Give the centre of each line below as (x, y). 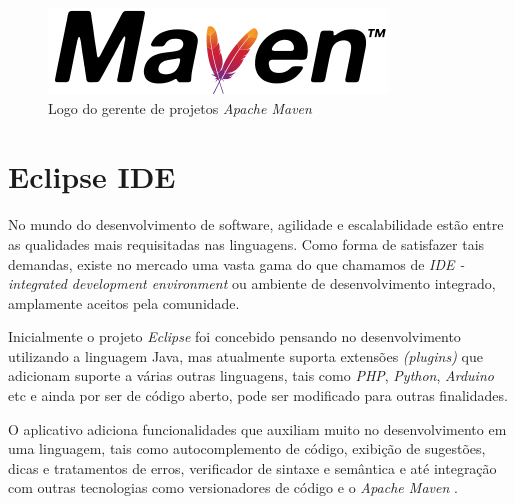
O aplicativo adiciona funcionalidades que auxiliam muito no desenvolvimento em (257, 428)
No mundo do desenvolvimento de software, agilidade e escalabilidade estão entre (256, 224)
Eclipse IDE (92, 176)
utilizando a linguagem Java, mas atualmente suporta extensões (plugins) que (245, 355)
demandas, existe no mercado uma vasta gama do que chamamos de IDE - (236, 263)
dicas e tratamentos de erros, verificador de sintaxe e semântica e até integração (252, 467)
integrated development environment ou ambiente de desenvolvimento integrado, (252, 283)
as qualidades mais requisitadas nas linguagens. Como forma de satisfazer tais (246, 243)
